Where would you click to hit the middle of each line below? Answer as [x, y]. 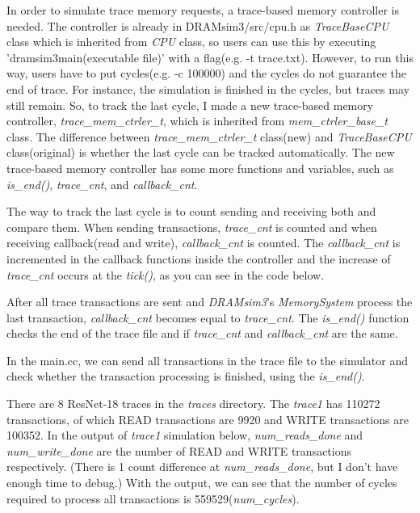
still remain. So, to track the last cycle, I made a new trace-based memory [190, 105]
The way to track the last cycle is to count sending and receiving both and [191, 211]
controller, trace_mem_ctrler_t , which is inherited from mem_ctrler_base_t [197, 121]
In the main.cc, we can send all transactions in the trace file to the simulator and [207, 360]
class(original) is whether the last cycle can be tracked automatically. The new [201, 152]
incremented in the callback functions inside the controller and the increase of [199, 258]
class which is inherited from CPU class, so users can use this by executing [191, 42]
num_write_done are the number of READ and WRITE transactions [179, 450]
